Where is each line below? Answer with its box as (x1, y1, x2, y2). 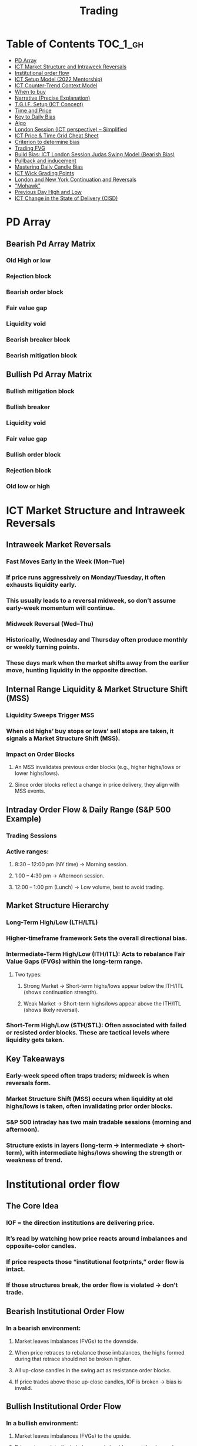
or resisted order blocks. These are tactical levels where (6, 1028, 170, 1036)
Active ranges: (6, 847, 49, 856)
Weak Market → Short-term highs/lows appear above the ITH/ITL (23, 1000, 181, 1007)
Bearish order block (6, 288, 64, 296)
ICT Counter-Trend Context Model (14, 81, 98, 89)
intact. (6, 1265, 25, 1273)
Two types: (14, 971, 42, 978)
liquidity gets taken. (6, 1036, 65, 1044)
